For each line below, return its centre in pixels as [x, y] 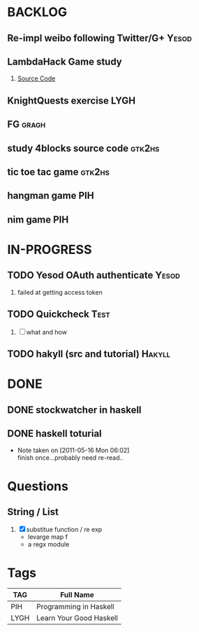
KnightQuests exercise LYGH [72, 100]
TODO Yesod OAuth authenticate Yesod [94, 275]
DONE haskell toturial [55, 434]
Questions [38, 486]
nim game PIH [38, 219]
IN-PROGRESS [50, 250]
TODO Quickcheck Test [59, 315]
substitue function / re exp [64, 530]
